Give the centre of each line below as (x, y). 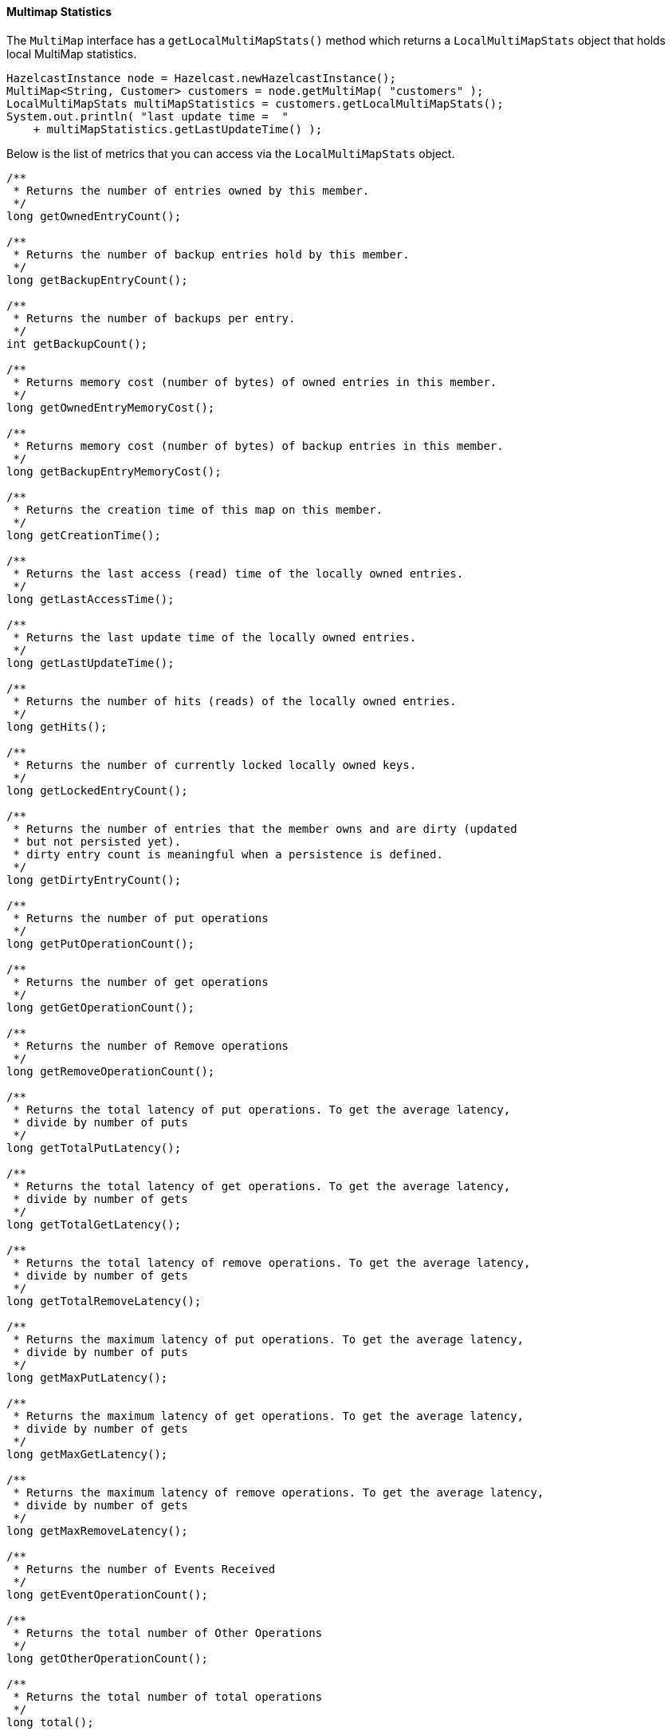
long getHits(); (57, 726)
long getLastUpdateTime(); (90, 662)
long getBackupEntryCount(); (97, 280)
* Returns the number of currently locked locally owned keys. (215, 765)
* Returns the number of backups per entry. (154, 318)
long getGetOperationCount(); (101, 1007)
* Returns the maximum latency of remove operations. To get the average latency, (279, 1492)
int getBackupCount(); (77, 343)
